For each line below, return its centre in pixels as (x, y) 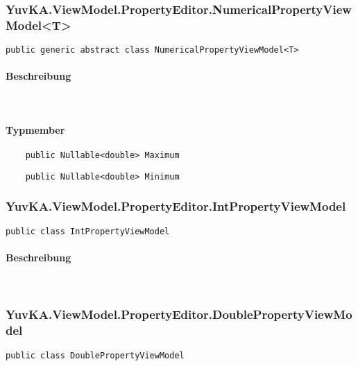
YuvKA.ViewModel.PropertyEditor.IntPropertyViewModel (176, 206)
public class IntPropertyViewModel (88, 231)
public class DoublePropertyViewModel (95, 355)
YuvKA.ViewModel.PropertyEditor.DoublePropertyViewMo (179, 314)
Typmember (35, 129)
